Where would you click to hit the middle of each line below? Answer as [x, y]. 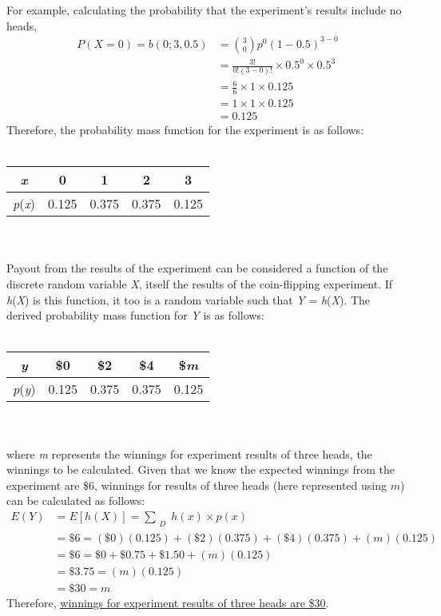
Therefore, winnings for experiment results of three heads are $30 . [168, 603]
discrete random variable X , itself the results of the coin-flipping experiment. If [200, 283]
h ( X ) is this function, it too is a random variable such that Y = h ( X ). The [189, 299]
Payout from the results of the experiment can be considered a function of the [197, 268]
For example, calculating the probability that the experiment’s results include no [204, 10]
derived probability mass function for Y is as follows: [135, 315]
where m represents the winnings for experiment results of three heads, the [189, 453]
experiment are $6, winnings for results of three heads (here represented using [197, 485]
